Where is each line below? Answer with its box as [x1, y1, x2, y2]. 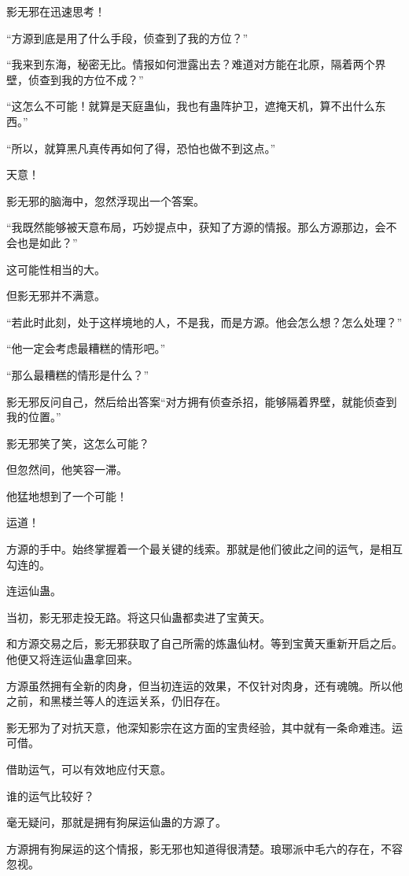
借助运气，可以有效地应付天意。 [6, 761, 171, 777]
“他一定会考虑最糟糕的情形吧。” [6, 340, 166, 357]
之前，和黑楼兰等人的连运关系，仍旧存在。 [6, 693, 227, 709]
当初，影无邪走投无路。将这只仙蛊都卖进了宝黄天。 [6, 608, 271, 625]
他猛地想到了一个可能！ [6, 487, 127, 504]
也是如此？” [17, 234, 78, 250]
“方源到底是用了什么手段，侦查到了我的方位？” [6, 29, 249, 46]
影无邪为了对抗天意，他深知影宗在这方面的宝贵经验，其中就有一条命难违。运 [6, 719, 403, 735]
